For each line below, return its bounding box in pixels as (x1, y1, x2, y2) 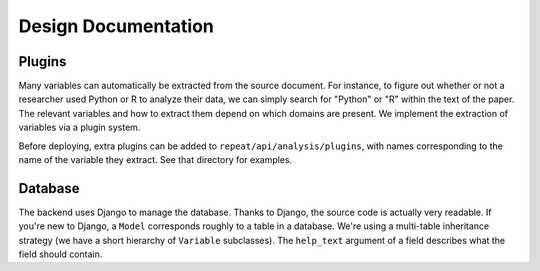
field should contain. (18, 248, 103, 260)
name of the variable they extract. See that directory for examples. (18, 154, 293, 166)
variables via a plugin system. (18, 121, 141, 134)
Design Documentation (18, 15, 214, 37)
